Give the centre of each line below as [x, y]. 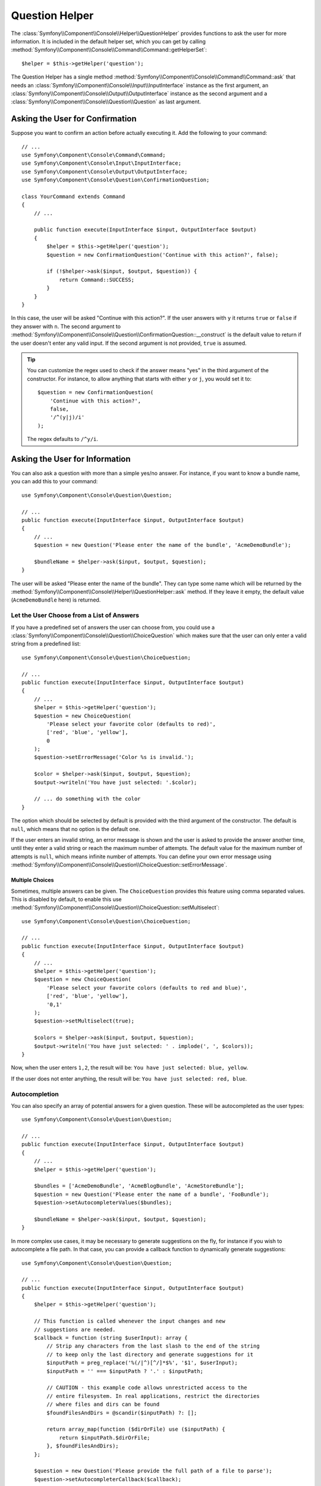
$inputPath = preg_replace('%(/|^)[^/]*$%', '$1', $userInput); [142, 1363]
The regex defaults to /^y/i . [62, 439]
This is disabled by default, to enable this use [66, 899]
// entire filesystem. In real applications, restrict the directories [153, 1396]
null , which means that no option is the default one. [75, 829]
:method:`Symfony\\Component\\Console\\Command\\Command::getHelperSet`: [109, 50]
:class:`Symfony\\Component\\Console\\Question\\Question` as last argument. [106, 102]
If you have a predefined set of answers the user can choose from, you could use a [113, 627]
